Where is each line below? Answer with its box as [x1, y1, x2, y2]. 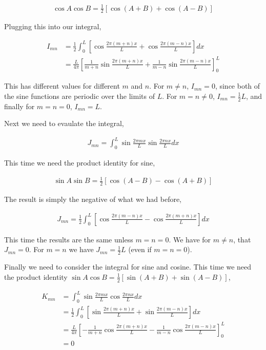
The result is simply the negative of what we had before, [4, 194, 182, 204]
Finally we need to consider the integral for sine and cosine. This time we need [4, 261, 252, 272]
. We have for [169, 234, 211, 244]
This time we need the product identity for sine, [4, 157, 155, 168]
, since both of [215, 80, 260, 91]
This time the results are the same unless [4, 234, 133, 244]
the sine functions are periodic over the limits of [4, 90, 155, 101]
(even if [128, 244, 152, 255]
